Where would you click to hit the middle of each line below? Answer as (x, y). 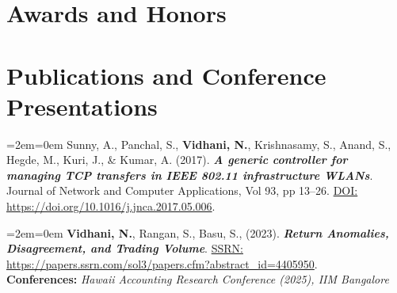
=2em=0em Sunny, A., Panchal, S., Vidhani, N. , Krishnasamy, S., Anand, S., (199, 144)
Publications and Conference (166, 75)
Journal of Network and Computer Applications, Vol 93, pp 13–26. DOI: (182, 190)
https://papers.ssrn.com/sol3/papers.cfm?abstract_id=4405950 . (162, 263)
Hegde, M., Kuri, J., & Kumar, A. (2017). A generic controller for (177, 160)
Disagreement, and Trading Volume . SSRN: (125, 248)
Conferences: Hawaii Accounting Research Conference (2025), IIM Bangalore (198, 279)
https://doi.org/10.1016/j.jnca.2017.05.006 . (111, 206)
